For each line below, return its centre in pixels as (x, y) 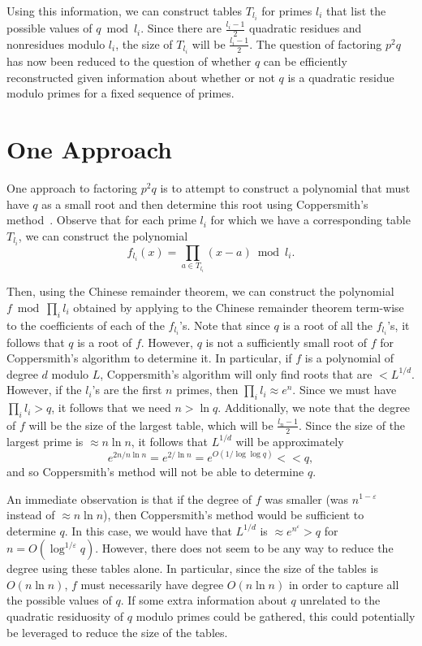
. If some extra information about (204, 600)
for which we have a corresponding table (310, 220)
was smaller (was (307, 499)
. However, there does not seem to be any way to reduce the (244, 548)
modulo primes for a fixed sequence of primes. (121, 93)
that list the (356, 11)
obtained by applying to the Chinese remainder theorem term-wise (239, 307)
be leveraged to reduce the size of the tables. (117, 632)
